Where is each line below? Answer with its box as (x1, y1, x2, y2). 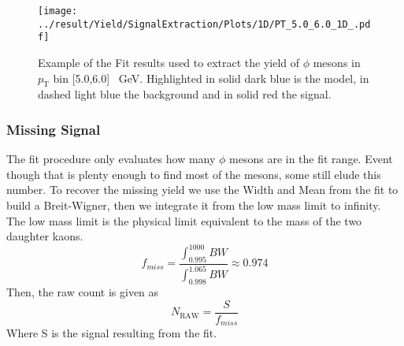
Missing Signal (6, 119, 101, 139)
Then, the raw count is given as (6, 284, 159, 300)
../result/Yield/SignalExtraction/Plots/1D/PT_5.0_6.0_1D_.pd (38, 18, 371, 30)
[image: (38, 6, 78, 17)
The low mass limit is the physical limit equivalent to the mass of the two (6, 212, 362, 229)
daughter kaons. (6, 228, 83, 244)
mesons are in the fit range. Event (229, 151, 393, 167)
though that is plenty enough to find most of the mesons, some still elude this (6, 166, 381, 182)
